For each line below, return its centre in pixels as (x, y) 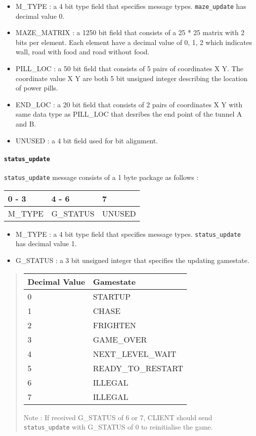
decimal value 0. (40, 16)
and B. (26, 124)
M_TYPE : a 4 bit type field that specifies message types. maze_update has (131, 6)
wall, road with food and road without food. (83, 52)
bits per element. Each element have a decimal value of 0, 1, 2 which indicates (134, 42)
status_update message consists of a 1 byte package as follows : (101, 177)
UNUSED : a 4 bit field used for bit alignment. (87, 140)
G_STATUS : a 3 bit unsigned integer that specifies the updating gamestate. (132, 260)
